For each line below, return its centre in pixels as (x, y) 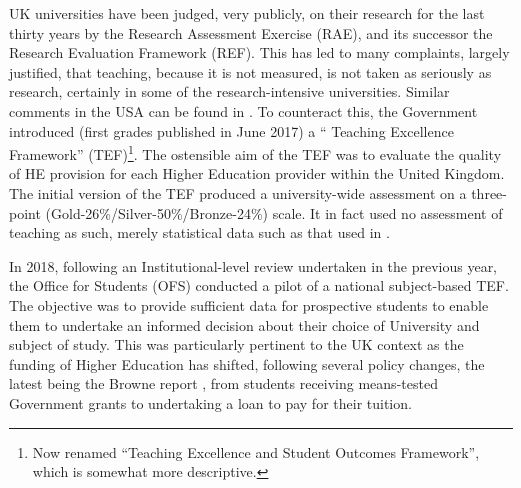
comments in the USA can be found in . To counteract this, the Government (243, 110)
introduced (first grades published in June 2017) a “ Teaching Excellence (231, 130)
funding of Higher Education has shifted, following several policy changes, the (247, 363)
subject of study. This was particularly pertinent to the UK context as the (236, 344)
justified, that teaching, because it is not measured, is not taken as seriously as (250, 71)
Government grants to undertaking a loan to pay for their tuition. (210, 402)
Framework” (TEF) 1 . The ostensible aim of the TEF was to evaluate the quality (255, 152)
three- (489, 193)
